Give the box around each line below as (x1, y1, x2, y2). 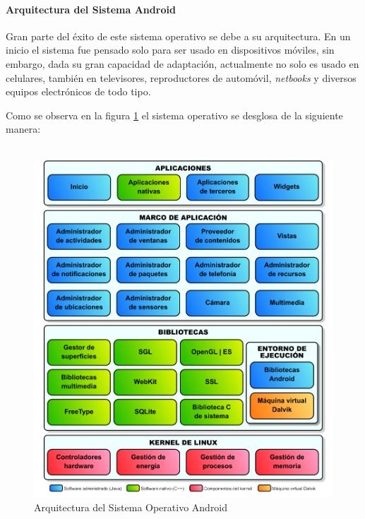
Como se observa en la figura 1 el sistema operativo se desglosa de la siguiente (6, 107, 343, 122)
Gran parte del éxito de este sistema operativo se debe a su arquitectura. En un (6, 28, 351, 43)
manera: (6, 121, 41, 136)
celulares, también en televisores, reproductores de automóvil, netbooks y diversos (6, 70, 357, 85)
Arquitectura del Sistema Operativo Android (34, 499, 228, 514)
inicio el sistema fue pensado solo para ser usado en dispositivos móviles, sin (6, 42, 335, 57)
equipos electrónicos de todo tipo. (6, 84, 151, 99)
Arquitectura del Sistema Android (6, 1, 176, 16)
